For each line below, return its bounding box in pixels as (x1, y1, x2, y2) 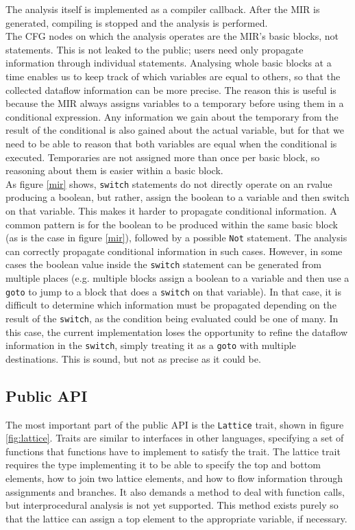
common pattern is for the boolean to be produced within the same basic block (5, 217, 338, 231)
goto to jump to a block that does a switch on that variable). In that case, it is (5, 284, 341, 298)
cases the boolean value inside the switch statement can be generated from (5, 257, 321, 272)
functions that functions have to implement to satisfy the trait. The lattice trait (5, 444, 341, 458)
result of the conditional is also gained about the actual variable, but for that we (5, 123, 344, 137)
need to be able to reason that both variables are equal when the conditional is (5, 136, 337, 150)
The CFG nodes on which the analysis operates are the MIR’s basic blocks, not (5, 29, 339, 43)
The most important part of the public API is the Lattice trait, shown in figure (5, 417, 344, 431)
